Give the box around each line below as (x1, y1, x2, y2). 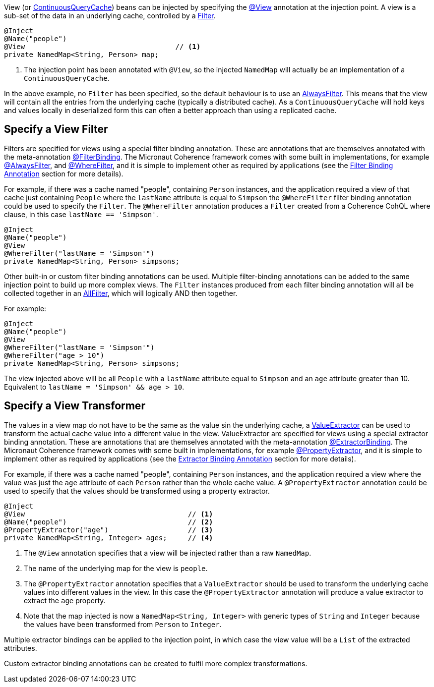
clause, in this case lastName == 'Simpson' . (4, 210, 158, 219)
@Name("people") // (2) (4, 517, 213, 526)
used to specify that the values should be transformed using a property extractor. (4, 486, 270, 495)
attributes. (4, 643, 37, 652)
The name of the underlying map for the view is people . (24, 564, 208, 572)
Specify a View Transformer (4, 400, 145, 412)
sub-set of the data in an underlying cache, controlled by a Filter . (4, 11, 216, 20)
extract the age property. (24, 596, 106, 605)
